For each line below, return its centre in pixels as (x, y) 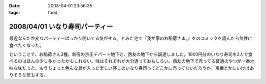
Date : (15, 6)
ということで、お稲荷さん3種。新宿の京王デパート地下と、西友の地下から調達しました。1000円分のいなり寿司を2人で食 (131, 55)
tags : (15, 13)
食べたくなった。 (26, 45)
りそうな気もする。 (29, 75)
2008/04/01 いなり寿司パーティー (61, 27)
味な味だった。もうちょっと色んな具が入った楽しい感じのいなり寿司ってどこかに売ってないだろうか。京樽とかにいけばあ (132, 68)
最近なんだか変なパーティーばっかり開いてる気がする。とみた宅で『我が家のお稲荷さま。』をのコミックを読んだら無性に (131, 38)
